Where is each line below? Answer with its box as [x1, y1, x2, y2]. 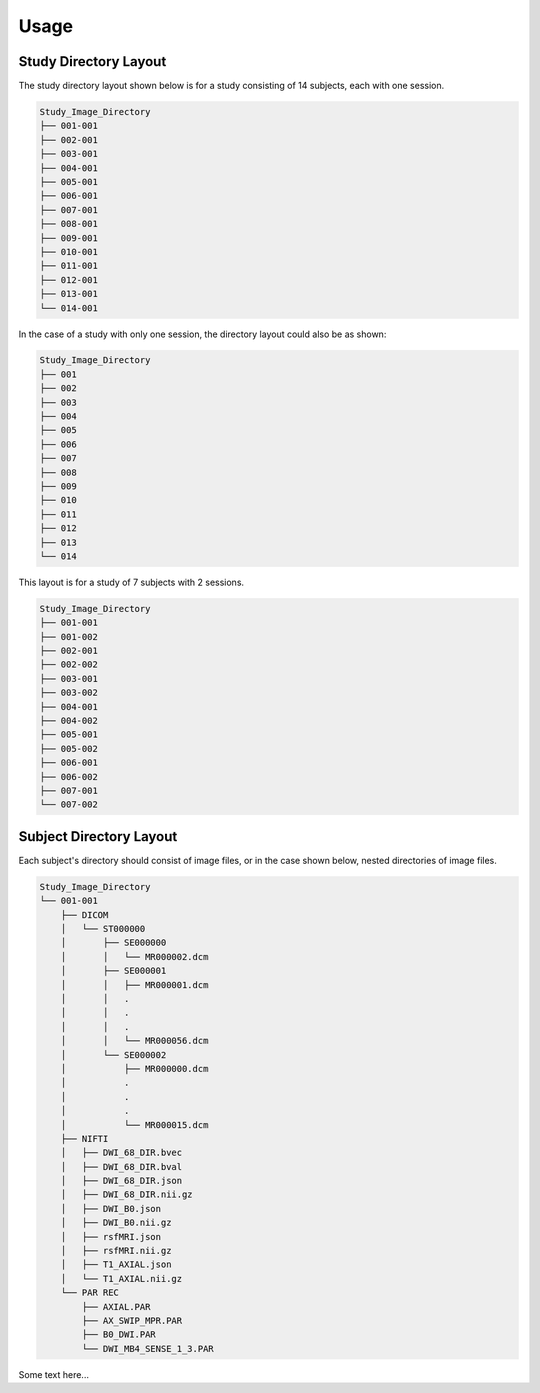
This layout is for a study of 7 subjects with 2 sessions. [18, 576, 245, 588]
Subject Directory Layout [18, 828, 178, 845]
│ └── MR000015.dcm [60, 1119, 209, 1130]
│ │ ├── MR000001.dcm [60, 979, 209, 990]
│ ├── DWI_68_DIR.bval [60, 1161, 183, 1172]
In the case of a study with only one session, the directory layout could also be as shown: [18, 328, 387, 340]
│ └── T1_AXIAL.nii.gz [60, 1273, 183, 1284]
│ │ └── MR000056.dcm [60, 1035, 209, 1047]
